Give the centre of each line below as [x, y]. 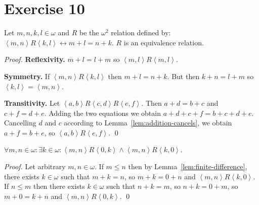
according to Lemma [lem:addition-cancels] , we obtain [148, 123]
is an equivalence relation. [164, 42]
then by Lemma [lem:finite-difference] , [188, 166]
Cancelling [20, 123]
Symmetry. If [27, 76]
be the [89, 32]
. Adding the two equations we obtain [102, 113]
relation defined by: [141, 32]
